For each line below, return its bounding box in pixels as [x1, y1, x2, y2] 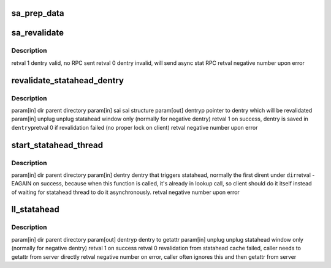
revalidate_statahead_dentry [11, 75, 124, 86]
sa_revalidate [11, 28, 64, 38]
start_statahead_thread [11, 140, 104, 150]
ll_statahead [11, 204, 59, 215]
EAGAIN [11, 180, 32, 187]
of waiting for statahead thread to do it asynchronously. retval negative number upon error [11, 188, 240, 196]
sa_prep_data [11, 8, 64, 18]
